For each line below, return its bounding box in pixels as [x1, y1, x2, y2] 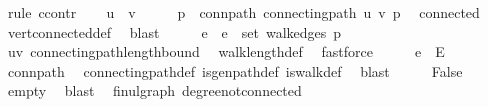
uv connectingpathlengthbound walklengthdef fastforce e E [7, 41, 445, 62]
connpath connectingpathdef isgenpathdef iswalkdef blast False [7, 60, 463, 81]
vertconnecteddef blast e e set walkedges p [7, 21, 342, 42]
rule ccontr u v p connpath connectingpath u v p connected [7, 2, 480, 22]
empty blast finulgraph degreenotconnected [7, 80, 302, 101]
